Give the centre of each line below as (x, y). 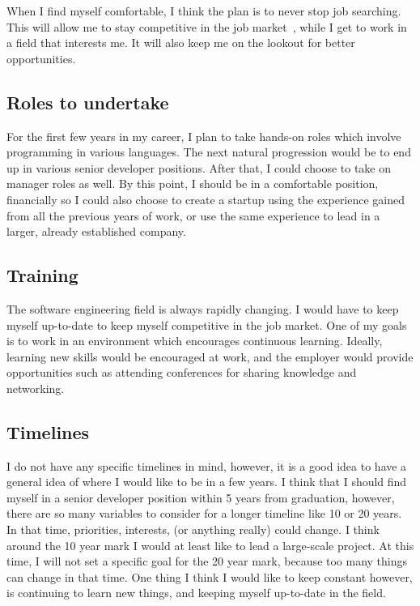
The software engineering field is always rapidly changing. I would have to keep (203, 308)
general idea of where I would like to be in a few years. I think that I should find (207, 482)
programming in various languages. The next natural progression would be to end (209, 152)
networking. (36, 388)
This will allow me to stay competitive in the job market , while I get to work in (207, 26)
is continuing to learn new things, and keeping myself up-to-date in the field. (196, 593)
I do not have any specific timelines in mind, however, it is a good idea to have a (207, 465)
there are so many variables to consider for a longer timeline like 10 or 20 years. (204, 513)
